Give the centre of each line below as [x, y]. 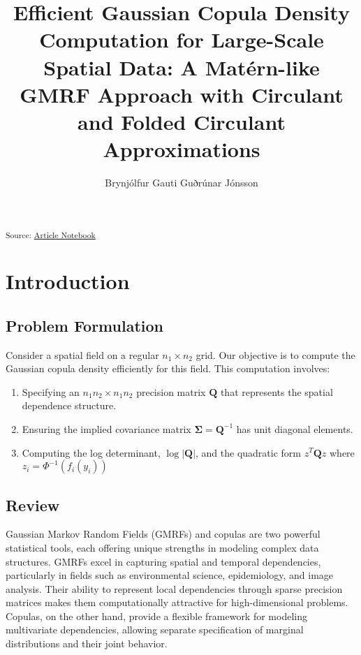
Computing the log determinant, [91, 452]
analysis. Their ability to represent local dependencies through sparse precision [174, 588]
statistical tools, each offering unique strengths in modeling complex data [162, 547]
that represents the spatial [277, 391]
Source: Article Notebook [51, 234]
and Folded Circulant [182, 121]
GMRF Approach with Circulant [182, 94]
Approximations [182, 149]
